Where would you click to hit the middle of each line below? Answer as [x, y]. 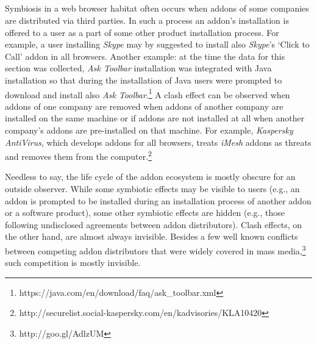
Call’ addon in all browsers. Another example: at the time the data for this [145, 56]
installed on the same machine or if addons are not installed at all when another [155, 118]
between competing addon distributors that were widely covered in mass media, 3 [155, 249]
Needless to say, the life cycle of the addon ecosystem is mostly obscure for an [150, 177]
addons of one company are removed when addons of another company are [144, 106]
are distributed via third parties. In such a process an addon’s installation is [147, 20]
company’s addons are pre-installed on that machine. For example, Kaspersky [149, 130]
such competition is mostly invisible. [73, 263]
